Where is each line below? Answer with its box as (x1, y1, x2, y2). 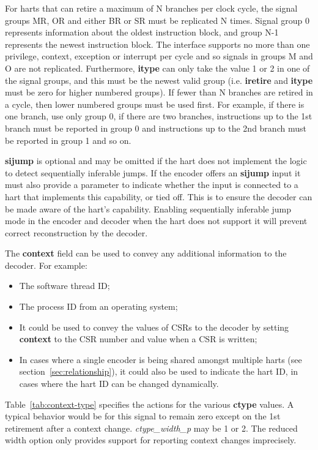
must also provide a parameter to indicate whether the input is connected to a (5, 178, 298, 191)
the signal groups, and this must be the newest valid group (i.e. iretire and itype (5, 73, 313, 86)
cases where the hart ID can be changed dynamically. (19, 377, 219, 390)
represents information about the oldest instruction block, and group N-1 (5, 26, 279, 39)
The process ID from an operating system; (19, 300, 178, 313)
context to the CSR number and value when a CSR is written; (19, 332, 257, 345)
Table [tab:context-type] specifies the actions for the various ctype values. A (5, 397, 294, 410)
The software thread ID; (19, 279, 110, 292)
